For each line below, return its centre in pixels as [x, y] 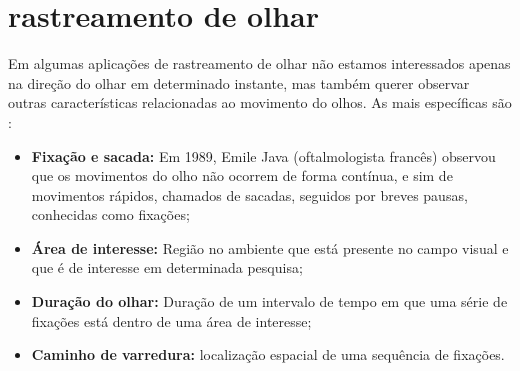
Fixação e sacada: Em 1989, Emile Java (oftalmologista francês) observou [263, 155]
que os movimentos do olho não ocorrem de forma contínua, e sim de [242, 175]
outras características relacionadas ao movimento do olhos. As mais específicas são [260, 102]
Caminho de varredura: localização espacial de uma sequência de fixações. [268, 354]
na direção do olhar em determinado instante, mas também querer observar [239, 82]
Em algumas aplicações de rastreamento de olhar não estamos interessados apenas [259, 63]
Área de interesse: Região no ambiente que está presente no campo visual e [270, 247]
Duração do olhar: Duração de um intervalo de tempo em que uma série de [269, 301]
